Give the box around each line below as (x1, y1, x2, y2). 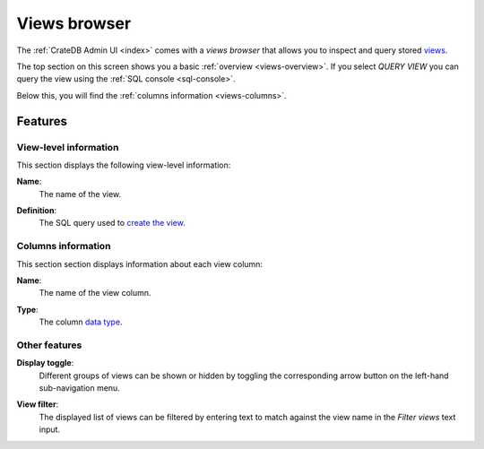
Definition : (16, 205, 57, 216)
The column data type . (39, 316, 123, 327)
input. (39, 424, 61, 435)
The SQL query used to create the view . (39, 218, 186, 229)
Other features (16, 339, 82, 351)
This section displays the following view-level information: (16, 160, 231, 170)
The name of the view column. (39, 288, 151, 298)
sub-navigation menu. (39, 383, 120, 393)
